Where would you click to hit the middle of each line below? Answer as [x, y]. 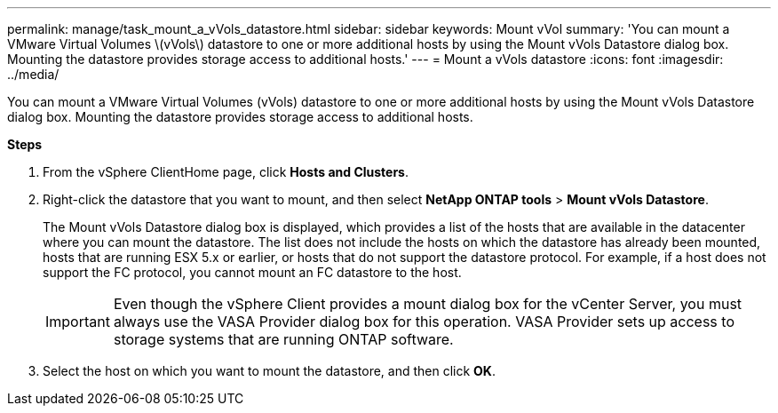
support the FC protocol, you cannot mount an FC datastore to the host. [252, 272]
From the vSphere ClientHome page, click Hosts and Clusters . [226, 172]
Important [78, 322]
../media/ [33, 74]
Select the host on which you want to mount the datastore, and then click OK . [269, 371]
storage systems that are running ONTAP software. [283, 339]
